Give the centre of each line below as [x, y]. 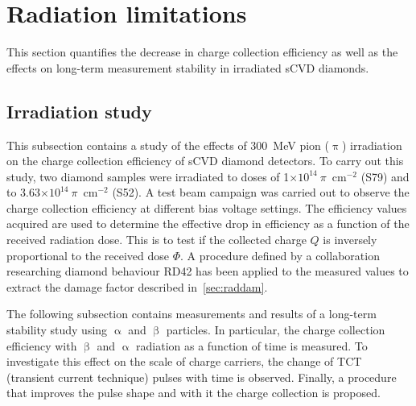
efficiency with [42, 345]
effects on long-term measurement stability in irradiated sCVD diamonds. [188, 67]
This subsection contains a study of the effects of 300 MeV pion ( [168, 145]
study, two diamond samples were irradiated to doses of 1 [148, 176]
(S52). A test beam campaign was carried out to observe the [261, 192]
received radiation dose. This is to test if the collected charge [157, 240]
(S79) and [385, 176]
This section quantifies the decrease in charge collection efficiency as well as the [202, 52]
